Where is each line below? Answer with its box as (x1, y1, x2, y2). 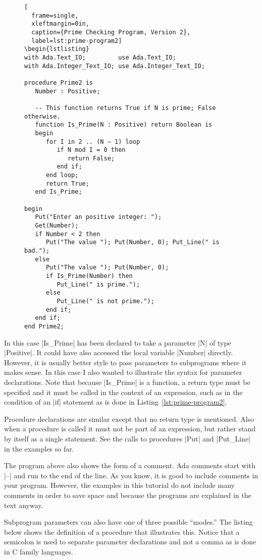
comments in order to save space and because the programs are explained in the (4, 489, 251, 500)
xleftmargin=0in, (31, 20, 89, 28)
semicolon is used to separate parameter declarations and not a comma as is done (4, 536, 256, 547)
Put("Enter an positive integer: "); (35, 213, 162, 221)
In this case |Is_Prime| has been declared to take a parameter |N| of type (4, 337, 231, 348)
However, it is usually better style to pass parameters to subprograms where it (4, 357, 247, 367)
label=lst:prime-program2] (31, 37, 122, 44)
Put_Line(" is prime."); (57, 281, 140, 288)
